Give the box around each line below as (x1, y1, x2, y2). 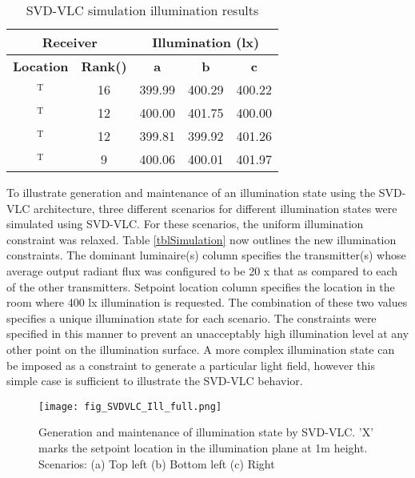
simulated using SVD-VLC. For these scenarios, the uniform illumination (6, 215, 364, 232)
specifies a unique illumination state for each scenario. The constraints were (6, 309, 377, 326)
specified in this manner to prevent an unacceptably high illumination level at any (6, 325, 409, 342)
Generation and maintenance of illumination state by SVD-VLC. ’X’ (38, 424, 374, 440)
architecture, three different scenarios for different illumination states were (34, 199, 397, 216)
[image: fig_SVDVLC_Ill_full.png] (38, 400, 222, 412)
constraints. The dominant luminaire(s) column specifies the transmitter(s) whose (6, 247, 406, 263)
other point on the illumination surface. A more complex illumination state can (6, 340, 395, 357)
